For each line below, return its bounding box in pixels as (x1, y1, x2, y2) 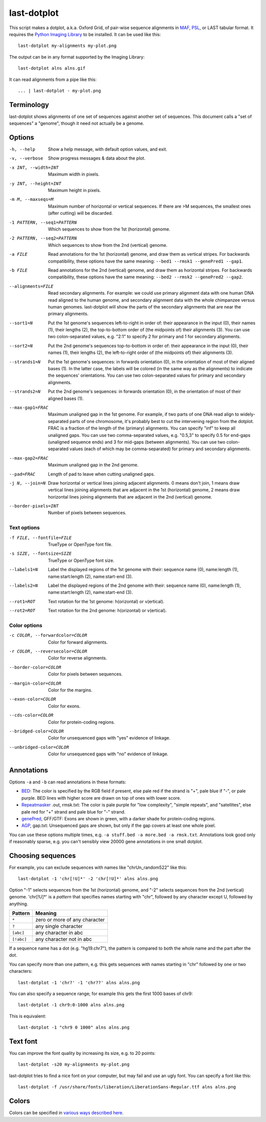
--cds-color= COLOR (9, 712, 54, 718)
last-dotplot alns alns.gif (18, 66, 86, 71)
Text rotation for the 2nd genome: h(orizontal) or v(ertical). (48, 608, 167, 614)
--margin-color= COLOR (9, 680, 62, 686)
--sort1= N (9, 320, 33, 326)
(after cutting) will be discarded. (48, 210, 113, 216)
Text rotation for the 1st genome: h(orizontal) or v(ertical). (48, 598, 165, 604)
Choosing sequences (9, 851, 76, 860)
